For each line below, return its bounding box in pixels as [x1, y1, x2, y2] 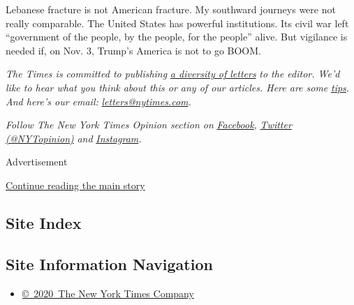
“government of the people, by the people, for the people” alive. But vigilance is [6, 29, 348, 44]
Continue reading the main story [6, 177, 145, 192]
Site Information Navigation [6, 253, 213, 274]
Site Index [6, 211, 82, 233]
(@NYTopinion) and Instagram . [6, 131, 142, 145]
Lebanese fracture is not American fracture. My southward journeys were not [6, 2, 336, 16]
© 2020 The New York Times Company [22, 285, 194, 300]
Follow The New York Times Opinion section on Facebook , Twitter [6, 117, 292, 132]
